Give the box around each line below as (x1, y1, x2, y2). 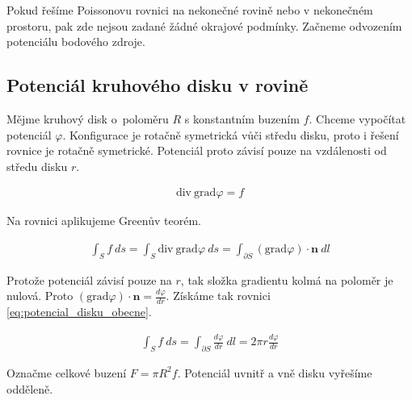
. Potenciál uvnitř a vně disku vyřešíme (177, 364, 372, 381)
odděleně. (6, 380, 53, 397)
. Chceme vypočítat (309, 110, 406, 127)
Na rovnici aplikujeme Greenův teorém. (6, 212, 201, 229)
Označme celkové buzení (6, 364, 127, 381)
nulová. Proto (6, 287, 74, 304)
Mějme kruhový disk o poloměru (6, 110, 169, 127)
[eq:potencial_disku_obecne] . (6, 303, 152, 320)
